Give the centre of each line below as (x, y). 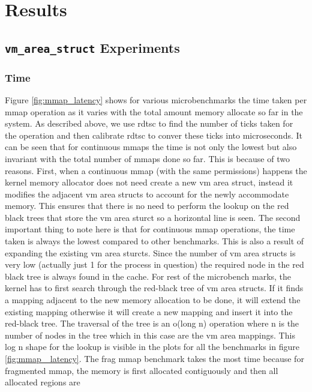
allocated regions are (43, 382)
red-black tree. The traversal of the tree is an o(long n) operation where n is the (152, 323)
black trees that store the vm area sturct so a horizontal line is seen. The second (153, 217)
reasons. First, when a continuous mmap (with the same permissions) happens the (156, 170)
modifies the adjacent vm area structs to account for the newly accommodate (147, 194)
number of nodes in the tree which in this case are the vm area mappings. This (150, 335)
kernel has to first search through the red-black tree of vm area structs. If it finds (154, 288)
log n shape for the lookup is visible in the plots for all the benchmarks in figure (152, 347)
